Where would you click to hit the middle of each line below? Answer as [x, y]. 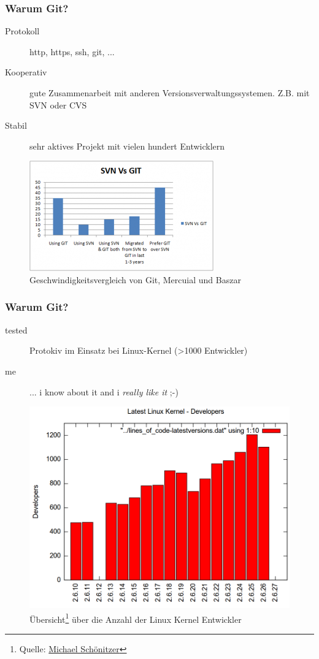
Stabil [16, 125]
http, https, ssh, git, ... [72, 51]
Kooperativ [26, 72]
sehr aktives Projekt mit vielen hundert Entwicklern [127, 146]
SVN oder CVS [58, 105]
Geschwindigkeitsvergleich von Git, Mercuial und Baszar [135, 279]
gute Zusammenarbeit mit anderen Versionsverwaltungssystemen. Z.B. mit [170, 93]
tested [16, 329]
